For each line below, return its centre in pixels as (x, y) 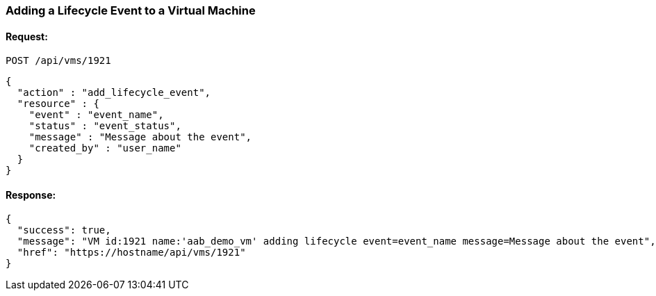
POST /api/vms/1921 (58, 61)
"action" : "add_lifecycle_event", (114, 93)
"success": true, (64, 230)
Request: (27, 36)
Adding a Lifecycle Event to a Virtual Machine (131, 10)
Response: (31, 195)
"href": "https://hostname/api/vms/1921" (131, 253)
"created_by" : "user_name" (105, 148)
